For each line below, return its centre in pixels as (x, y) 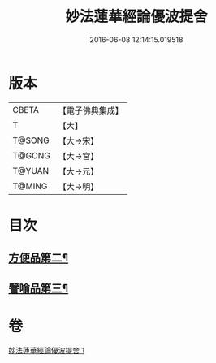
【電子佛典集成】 (91, 110)
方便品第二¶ (39, 258)
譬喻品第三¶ (39, 288)
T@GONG (31, 155)
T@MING (30, 186)
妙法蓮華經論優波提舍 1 (47, 350)
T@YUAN (31, 171)
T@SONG (31, 140)
